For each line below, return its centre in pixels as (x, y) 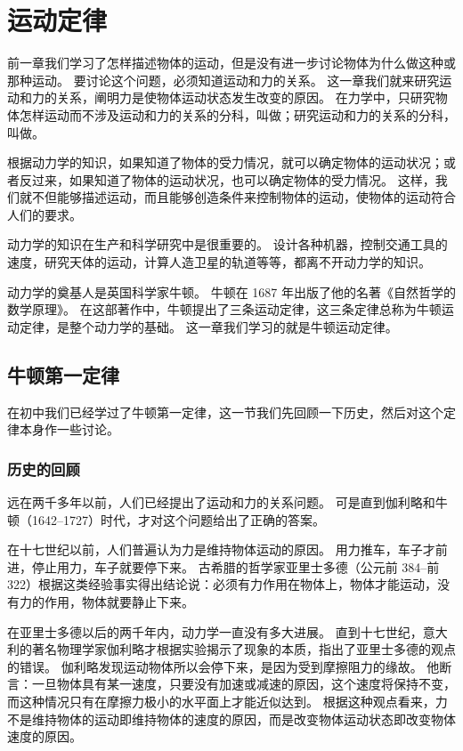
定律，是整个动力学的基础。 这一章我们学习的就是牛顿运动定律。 (208, 326)
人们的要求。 (45, 214)
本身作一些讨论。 (69, 429)
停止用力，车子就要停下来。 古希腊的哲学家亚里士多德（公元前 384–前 (236, 566)
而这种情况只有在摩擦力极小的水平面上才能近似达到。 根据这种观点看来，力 (227, 701)
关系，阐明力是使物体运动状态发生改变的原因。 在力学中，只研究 (246, 97)
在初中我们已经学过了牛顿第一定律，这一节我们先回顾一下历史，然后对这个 (225, 412)
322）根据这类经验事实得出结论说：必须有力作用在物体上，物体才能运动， (222, 584)
